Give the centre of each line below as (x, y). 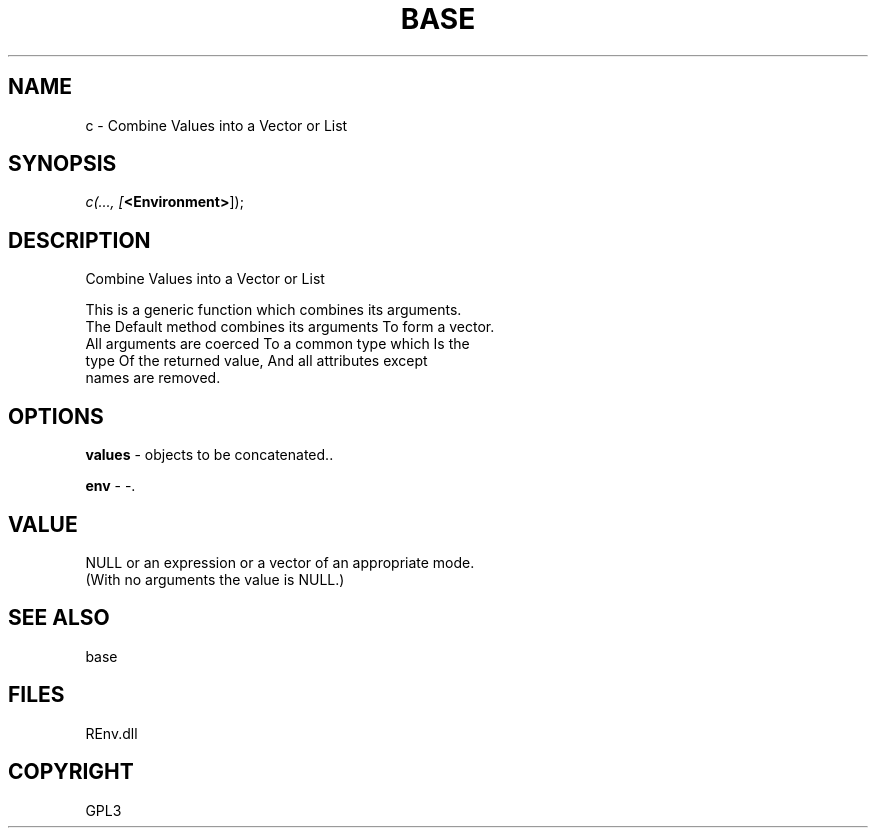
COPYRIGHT (71, 772)
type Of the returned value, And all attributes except (256, 361)
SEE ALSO (59, 618)
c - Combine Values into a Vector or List (216, 125)
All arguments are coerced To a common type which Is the (277, 344)
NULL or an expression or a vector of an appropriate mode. (280, 562)
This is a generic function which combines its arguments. (273, 310)
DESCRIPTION (79, 240)
